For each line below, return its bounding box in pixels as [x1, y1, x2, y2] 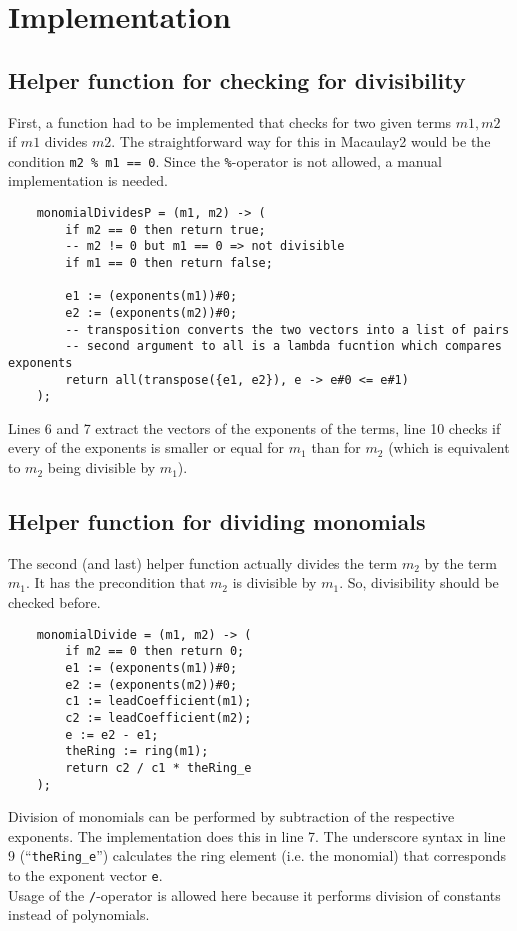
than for [311, 437, 361, 458]
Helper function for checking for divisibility [8, 64, 466, 95]
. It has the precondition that [25, 572, 206, 593]
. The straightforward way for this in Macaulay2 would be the [111, 131, 491, 152]
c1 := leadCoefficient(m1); [65, 694, 252, 709]
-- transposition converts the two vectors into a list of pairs [65, 322, 510, 337]
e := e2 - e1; [65, 727, 159, 742]
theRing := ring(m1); [65, 744, 209, 759]
